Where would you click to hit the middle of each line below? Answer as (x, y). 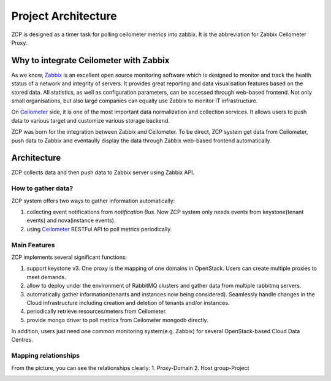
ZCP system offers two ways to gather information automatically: (93, 201)
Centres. (22, 340)
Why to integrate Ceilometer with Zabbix (90, 60)
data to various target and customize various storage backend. (90, 120)
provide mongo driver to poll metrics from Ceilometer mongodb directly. (117, 320)
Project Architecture (64, 16)
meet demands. (47, 277)
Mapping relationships (46, 356)
